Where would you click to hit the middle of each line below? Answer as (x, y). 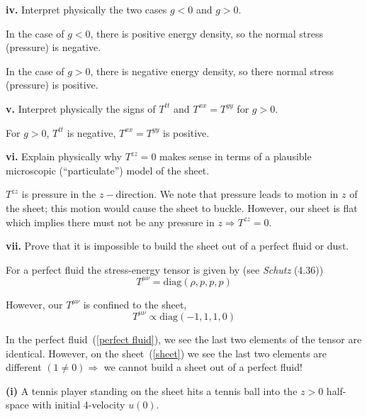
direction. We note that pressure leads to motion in (227, 194)
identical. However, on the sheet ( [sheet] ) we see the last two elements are (166, 353)
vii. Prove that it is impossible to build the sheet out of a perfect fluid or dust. (177, 246)
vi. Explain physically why (64, 156)
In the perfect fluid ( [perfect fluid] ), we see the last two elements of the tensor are (184, 339)
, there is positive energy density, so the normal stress (207, 33)
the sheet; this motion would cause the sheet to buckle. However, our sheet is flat (182, 207)
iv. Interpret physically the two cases (86, 9)
